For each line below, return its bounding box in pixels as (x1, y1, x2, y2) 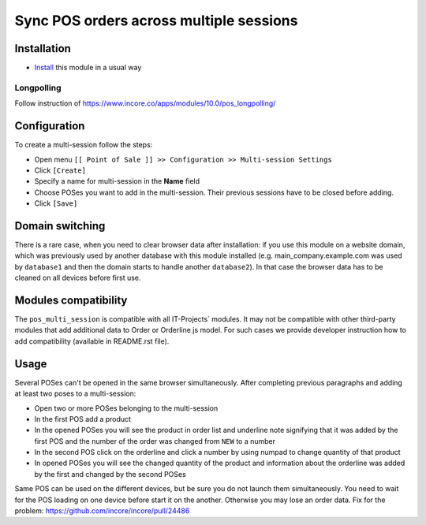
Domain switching (14, 219, 106, 233)
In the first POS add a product (34, 414, 132, 423)
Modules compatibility (14, 293, 128, 307)
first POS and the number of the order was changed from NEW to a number (34, 436, 276, 445)
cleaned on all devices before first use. (14, 273, 141, 283)
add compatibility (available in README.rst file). (14, 336, 170, 346)
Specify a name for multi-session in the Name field (34, 177, 200, 186)
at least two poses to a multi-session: (14, 389, 136, 398)
